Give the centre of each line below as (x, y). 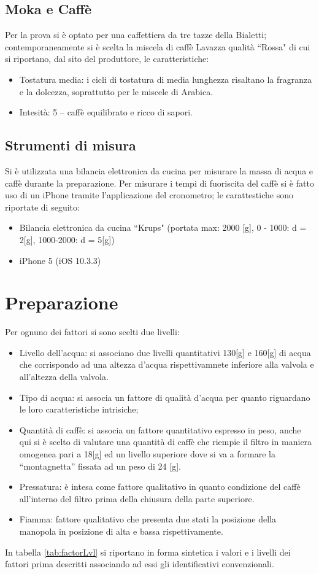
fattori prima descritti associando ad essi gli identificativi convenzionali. (140, 564)
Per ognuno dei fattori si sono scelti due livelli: (92, 332)
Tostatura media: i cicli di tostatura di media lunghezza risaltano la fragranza (166, 79)
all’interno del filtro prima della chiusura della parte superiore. (137, 498)
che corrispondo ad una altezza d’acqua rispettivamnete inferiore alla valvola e (167, 364)
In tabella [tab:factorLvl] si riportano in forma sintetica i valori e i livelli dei (148, 552)
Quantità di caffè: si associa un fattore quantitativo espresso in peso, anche (160, 429)
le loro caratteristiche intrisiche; (79, 409)
